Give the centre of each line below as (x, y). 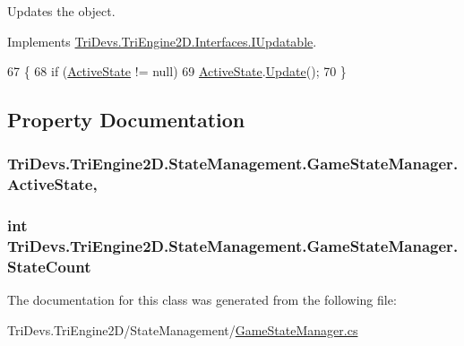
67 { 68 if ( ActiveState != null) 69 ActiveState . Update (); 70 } (177, 71)
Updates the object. (61, 11)
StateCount (49, 267)
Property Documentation (126, 120)
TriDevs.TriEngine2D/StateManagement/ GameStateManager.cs (183, 329)
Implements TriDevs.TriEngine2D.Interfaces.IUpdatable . (162, 41)
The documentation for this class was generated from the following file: (202, 300)
